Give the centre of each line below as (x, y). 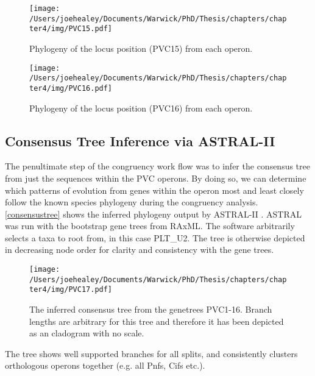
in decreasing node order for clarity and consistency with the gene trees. (140, 250)
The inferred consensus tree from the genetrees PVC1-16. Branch (151, 309)
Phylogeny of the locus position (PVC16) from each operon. (141, 108)
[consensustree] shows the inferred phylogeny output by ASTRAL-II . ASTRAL (154, 214)
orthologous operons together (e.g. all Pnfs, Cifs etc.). (105, 365)
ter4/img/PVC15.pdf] (71, 29)
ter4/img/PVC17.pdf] (71, 290)
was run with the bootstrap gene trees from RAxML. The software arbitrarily (150, 226)
